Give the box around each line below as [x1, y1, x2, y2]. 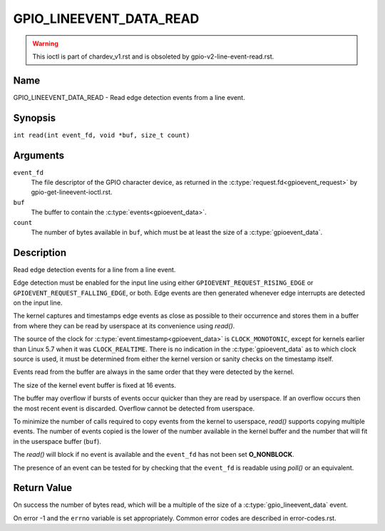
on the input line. [13, 298, 63, 307]
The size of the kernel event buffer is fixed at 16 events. [13, 380, 176, 389]
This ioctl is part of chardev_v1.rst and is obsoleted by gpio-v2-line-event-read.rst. [32, 52, 274, 61]
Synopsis [13, 111, 56, 124]
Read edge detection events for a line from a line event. [13, 265, 176, 274]
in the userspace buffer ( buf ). [13, 437, 101, 445]
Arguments [13, 149, 65, 161]
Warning [32, 39, 58, 48]
